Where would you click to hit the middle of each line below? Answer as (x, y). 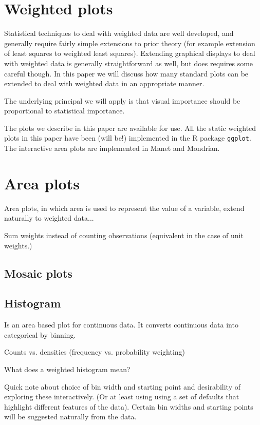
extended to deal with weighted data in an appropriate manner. (104, 83)
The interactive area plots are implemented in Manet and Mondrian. (112, 148)
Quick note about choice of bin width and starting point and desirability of (122, 386)
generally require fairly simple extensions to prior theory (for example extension (130, 43)
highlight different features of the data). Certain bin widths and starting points (129, 406)
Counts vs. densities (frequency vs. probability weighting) (95, 352)
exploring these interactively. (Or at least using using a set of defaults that (122, 397)
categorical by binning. (40, 334)
